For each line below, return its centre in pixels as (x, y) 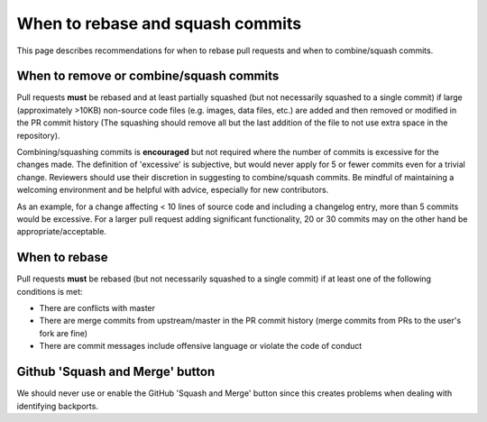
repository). (38, 135)
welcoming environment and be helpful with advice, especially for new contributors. (173, 190)
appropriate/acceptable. (62, 232)
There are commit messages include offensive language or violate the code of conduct (201, 346)
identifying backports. (58, 406)
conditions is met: (50, 291)
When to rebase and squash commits (159, 23)
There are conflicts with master (97, 308)
